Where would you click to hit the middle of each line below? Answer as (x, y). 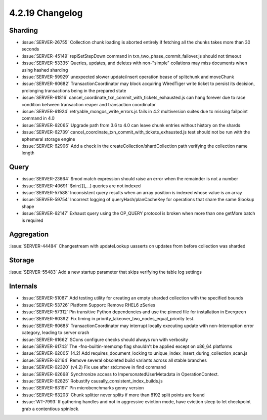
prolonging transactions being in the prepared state (74, 90)
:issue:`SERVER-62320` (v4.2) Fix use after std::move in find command (94, 367)
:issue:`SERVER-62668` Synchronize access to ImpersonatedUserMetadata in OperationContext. (120, 374)
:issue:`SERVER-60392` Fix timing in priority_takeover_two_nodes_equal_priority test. (108, 319)
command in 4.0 (38, 118)
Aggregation (29, 234)
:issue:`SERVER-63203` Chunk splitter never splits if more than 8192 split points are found (113, 395)
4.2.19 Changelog (46, 13)
